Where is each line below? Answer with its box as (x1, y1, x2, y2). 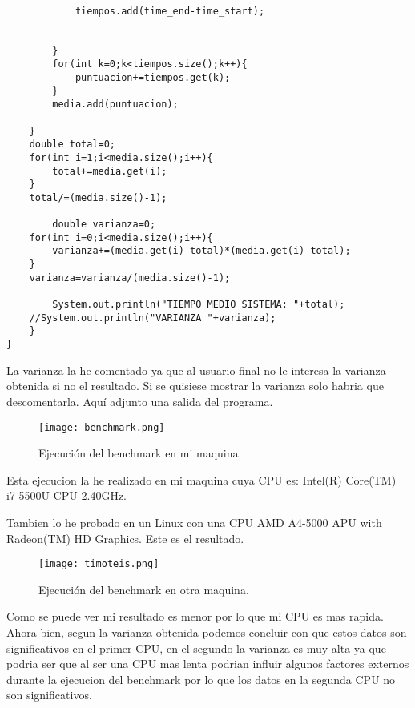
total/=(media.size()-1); (29, 191, 167, 203)
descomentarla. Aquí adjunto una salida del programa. (6, 392, 273, 409)
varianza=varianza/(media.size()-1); (29, 272, 231, 284)
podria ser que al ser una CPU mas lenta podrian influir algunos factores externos (6, 655, 409, 672)
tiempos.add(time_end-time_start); (75, 5, 265, 17)
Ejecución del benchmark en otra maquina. (38, 581, 249, 597)
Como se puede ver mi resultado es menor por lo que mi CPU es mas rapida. (6, 608, 384, 625)
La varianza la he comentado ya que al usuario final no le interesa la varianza (6, 361, 386, 378)
